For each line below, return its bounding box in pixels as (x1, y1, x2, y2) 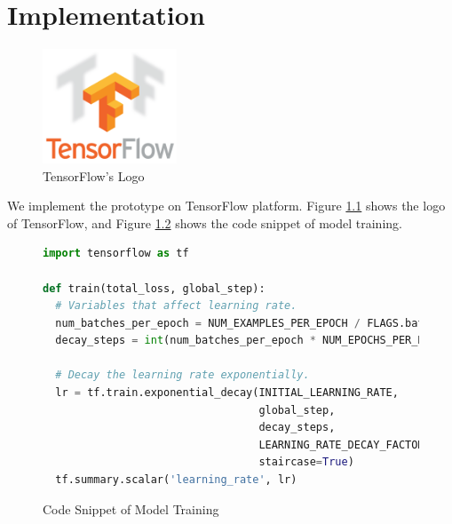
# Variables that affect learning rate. (55, 299, 297, 313)
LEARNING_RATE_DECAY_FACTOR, (258, 438, 431, 451)
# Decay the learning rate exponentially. (55, 369, 310, 382)
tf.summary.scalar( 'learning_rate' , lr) (55, 473, 297, 487)
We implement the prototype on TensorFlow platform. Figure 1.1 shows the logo (7, 196, 446, 215)
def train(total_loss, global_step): (43, 282, 266, 295)
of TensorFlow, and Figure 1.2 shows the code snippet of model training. (7, 213, 402, 232)
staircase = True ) (258, 456, 354, 469)
